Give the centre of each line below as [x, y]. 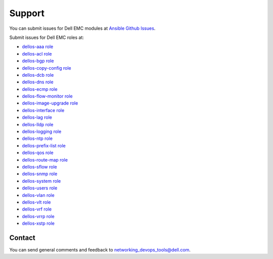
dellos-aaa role [38, 47]
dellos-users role [40, 188]
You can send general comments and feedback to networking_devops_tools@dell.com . [100, 250]
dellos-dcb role [38, 75]
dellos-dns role [38, 82]
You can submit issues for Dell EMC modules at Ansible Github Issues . [82, 28]
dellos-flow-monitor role [47, 96]
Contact [22, 238]
